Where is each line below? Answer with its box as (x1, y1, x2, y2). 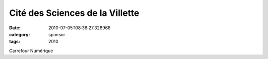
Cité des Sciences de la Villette (9, 7, 139, 18)
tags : (9, 39, 20, 45)
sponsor (48, 31, 66, 37)
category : (9, 31, 30, 37)
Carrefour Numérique (9, 48, 53, 54)
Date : (9, 25, 21, 31)
